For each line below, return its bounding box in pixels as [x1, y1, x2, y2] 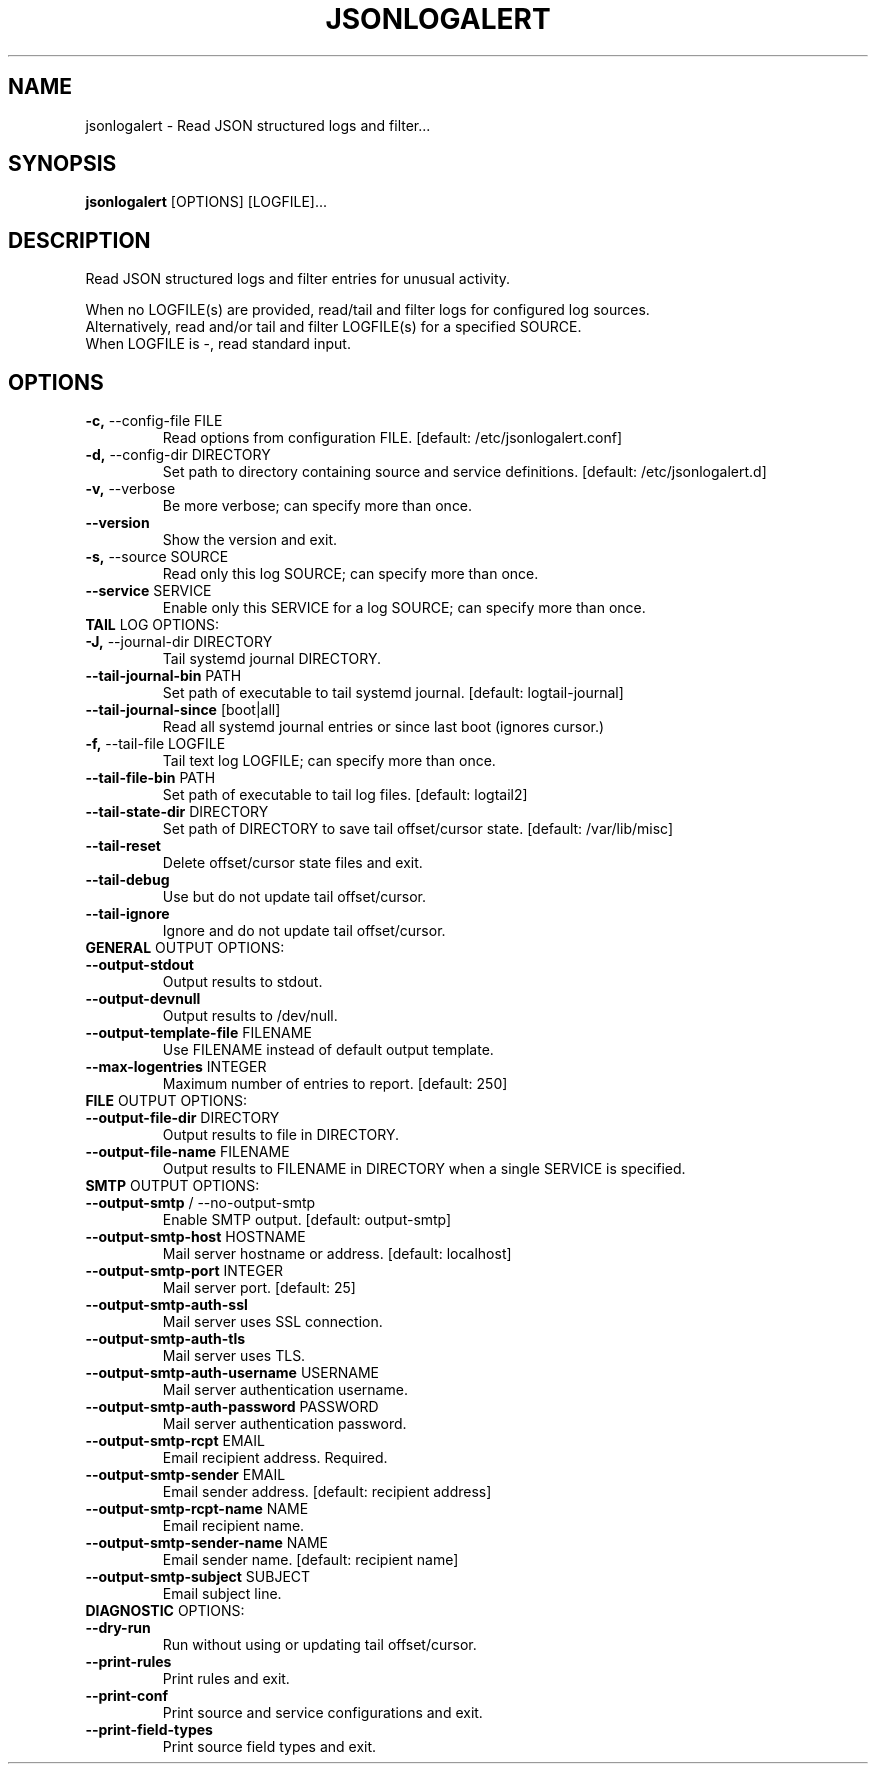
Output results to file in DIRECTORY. [162, 1126, 399, 1144]
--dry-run [85, 1619, 151, 1637]
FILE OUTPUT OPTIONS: [85, 1092, 248, 1110]
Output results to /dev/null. [162, 1007, 338, 1025]
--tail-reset [85, 837, 161, 855]
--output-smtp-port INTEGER [85, 1262, 284, 1280]
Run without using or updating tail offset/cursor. [162, 1636, 477, 1654]
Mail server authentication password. [162, 1415, 407, 1433]
